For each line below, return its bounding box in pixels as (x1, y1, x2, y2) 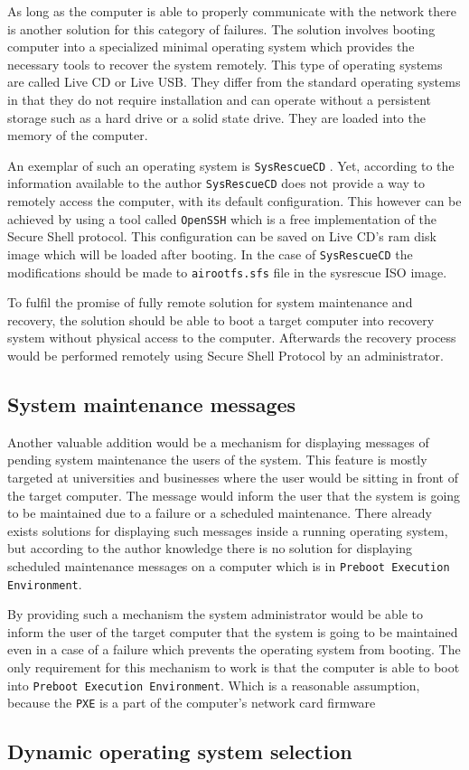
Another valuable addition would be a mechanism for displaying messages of (7, 432, 429, 451)
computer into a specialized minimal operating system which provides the (7, 37, 415, 56)
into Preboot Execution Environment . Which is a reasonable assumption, (7, 675, 420, 694)
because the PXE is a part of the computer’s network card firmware (7, 693, 376, 712)
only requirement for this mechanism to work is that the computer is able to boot (7, 658, 460, 677)
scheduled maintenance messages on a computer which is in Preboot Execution (7, 556, 450, 575)
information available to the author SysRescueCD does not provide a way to (7, 174, 426, 192)
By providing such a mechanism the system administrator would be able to (7, 605, 423, 624)
